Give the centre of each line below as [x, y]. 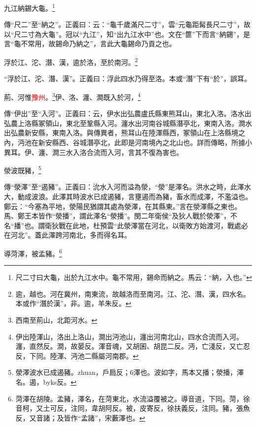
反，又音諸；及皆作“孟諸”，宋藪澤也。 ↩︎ [80, 417]
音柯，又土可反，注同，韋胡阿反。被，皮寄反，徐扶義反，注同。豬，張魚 [133, 408]
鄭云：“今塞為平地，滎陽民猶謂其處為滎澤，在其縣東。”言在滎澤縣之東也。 [123, 206]
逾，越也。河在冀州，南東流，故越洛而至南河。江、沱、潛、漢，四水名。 [133, 293]
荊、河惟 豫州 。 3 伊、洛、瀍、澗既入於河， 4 [72, 96]
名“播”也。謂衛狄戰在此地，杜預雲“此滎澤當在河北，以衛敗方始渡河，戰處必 [126, 225]
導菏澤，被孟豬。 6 [33, 252]
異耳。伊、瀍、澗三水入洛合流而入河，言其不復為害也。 [94, 152]
